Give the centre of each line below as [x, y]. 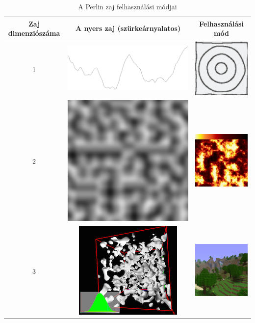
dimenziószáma [34, 33]
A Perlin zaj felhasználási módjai [127, 6]
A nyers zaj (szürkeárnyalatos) [128, 28]
